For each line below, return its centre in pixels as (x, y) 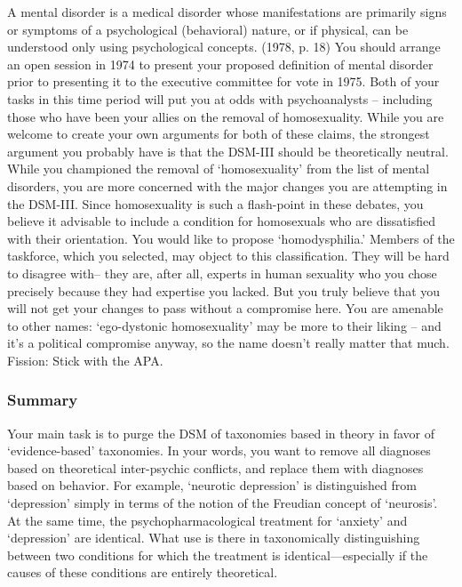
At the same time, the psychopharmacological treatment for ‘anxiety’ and (207, 520)
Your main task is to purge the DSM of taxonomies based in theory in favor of (221, 433)
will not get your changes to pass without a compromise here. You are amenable (225, 308)
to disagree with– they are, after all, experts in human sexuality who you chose (222, 273)
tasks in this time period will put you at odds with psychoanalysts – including (220, 98)
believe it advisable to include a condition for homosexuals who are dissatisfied (221, 221)
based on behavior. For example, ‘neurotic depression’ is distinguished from (212, 485)
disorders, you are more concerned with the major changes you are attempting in (227, 185)
